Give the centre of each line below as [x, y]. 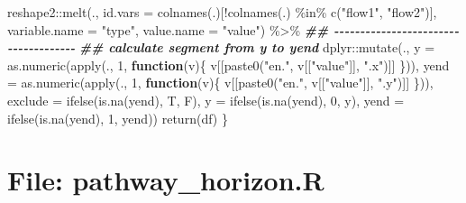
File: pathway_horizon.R [166, 180]
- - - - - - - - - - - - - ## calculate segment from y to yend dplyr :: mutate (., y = [221, 47]
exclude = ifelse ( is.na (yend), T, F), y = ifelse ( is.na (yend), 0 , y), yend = [206, 100]
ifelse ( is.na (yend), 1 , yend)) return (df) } [118, 118]
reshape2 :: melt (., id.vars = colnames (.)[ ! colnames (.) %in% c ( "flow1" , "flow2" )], [222, 12]
